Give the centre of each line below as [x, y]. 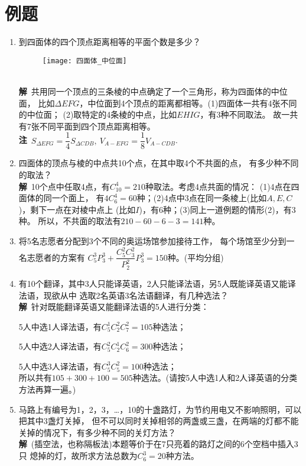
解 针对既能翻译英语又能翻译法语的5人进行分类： [114, 307]
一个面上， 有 [78, 198]
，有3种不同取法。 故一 [245, 114]
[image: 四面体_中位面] [84, 61]
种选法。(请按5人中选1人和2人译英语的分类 [215, 378]
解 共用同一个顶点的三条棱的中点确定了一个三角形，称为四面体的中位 [153, 91]
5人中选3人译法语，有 [60, 366]
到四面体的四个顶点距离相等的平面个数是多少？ [110, 42]
